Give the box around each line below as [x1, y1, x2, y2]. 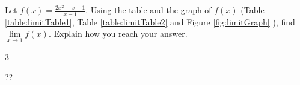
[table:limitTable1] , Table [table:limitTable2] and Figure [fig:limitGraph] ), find [5, 15, 295, 28]
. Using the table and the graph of [85, 4, 212, 16]
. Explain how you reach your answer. [48, 27, 188, 40]
